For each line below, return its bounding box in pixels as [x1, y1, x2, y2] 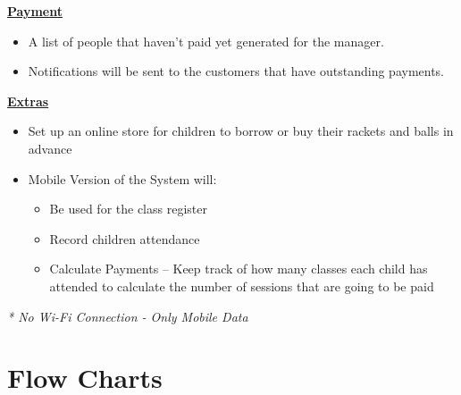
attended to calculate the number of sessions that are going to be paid [49, 276, 434, 295]
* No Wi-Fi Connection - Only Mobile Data [7, 307, 248, 325]
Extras [7, 91, 49, 110]
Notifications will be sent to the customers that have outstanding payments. [28, 62, 445, 80]
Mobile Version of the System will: [28, 169, 217, 188]
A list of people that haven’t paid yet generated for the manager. [28, 31, 384, 50]
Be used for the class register [49, 199, 207, 218]
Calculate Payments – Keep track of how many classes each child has [49, 259, 428, 278]
